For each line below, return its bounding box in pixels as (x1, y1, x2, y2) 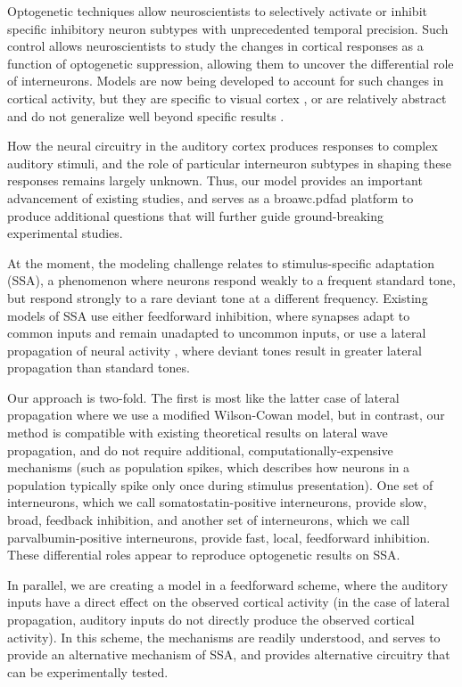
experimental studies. (7, 224, 123, 242)
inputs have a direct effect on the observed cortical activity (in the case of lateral (7, 593, 450, 611)
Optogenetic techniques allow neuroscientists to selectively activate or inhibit (7, 2, 427, 20)
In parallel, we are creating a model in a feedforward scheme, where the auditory (7, 575, 449, 593)
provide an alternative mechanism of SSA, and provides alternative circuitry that (7, 645, 450, 664)
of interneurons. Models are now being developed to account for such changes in (7, 71, 444, 90)
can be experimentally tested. (7, 662, 169, 681)
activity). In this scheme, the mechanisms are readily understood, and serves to (7, 627, 441, 646)
